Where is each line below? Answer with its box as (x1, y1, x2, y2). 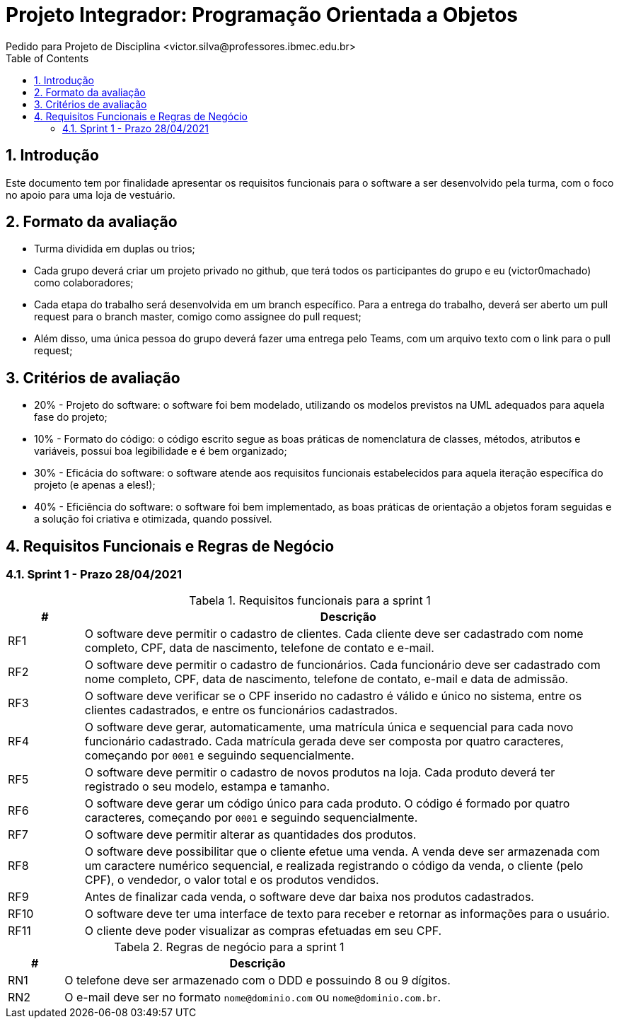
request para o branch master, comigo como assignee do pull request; (34, 310, 361, 323)
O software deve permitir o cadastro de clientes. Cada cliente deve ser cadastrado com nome (84, 626, 584, 641)
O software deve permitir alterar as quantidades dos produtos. (84, 827, 417, 842)
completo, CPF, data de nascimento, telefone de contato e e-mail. (84, 640, 434, 655)
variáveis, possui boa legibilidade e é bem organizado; (34, 445, 287, 458)
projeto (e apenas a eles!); (34, 479, 156, 491)
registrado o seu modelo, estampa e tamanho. (84, 779, 330, 793)
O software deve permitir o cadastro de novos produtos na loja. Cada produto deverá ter (84, 764, 555, 779)
